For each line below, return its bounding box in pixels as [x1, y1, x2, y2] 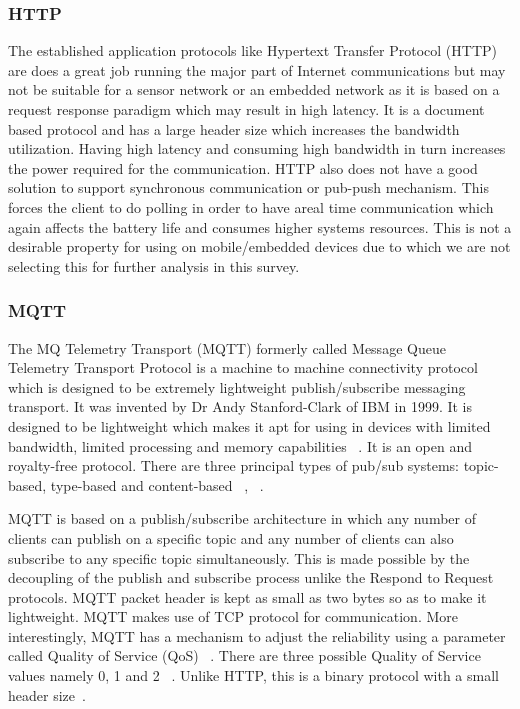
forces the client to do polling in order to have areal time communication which [8, 196, 494, 217]
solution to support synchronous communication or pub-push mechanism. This [8, 177, 489, 198]
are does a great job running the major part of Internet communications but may [8, 59, 506, 80]
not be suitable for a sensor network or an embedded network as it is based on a [8, 79, 500, 100]
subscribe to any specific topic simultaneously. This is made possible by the [8, 547, 470, 568]
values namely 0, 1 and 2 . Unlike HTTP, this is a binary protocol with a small [8, 665, 499, 686]
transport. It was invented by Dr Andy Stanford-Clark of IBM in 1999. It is [8, 396, 473, 417]
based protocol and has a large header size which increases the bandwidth [8, 118, 460, 139]
